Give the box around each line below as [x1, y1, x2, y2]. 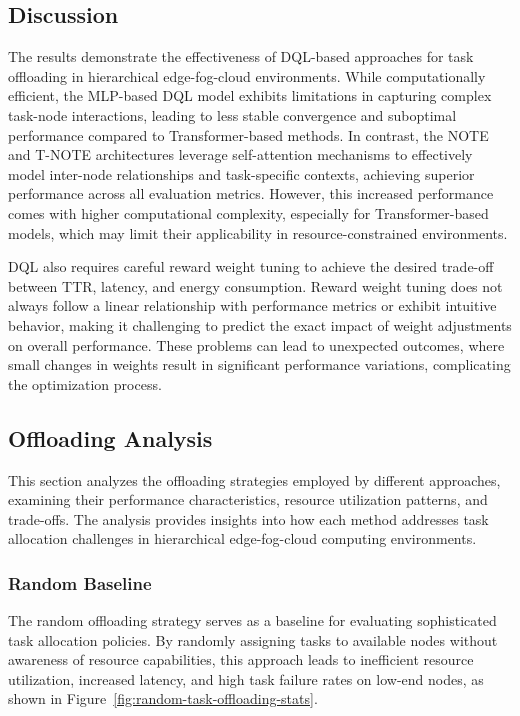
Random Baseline [8, 570, 152, 595]
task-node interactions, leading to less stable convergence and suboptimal [8, 104, 457, 125]
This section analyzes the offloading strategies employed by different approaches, [8, 469, 501, 490]
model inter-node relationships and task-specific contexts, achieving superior [8, 163, 475, 184]
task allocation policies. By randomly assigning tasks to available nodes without [8, 629, 498, 650]
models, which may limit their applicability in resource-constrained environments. [8, 222, 508, 243]
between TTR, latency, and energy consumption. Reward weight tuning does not [8, 275, 503, 296]
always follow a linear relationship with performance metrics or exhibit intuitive [8, 295, 497, 316]
